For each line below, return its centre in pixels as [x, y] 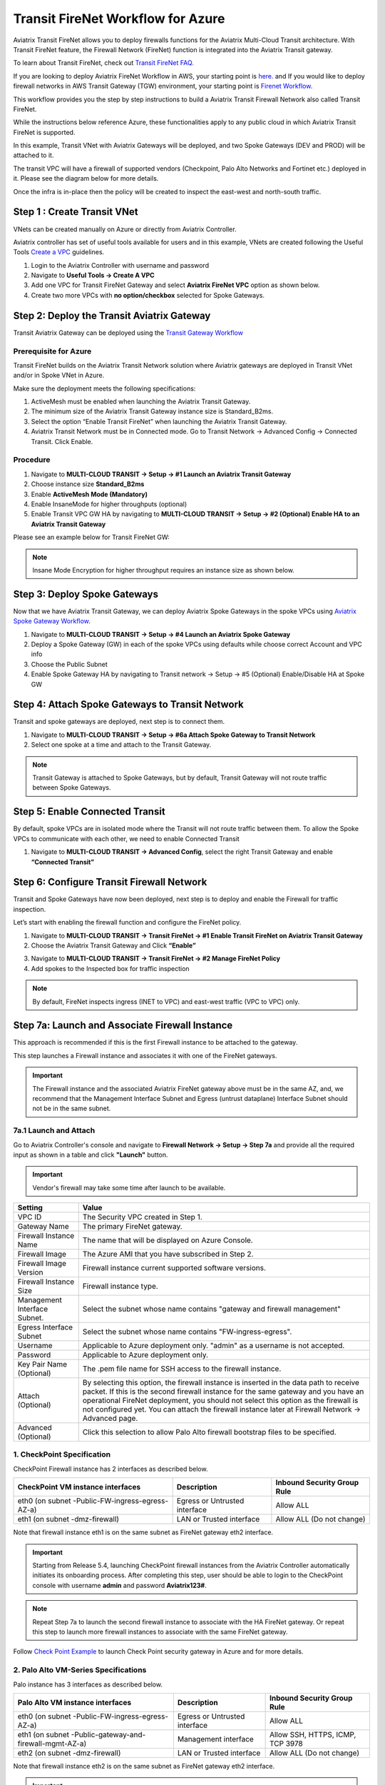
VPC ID [30, 1217]
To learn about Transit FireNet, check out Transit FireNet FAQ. [103, 63]
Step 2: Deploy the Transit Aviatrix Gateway [112, 315]
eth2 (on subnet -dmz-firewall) [69, 1753]
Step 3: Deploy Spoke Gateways [86, 594]
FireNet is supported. [44, 132]
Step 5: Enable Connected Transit [89, 811]
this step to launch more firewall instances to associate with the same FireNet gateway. [160, 1631]
